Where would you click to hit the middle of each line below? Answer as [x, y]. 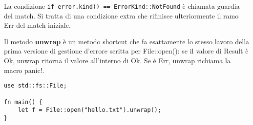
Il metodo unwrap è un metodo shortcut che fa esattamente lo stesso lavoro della [127, 41]
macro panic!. [24, 70]
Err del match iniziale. [37, 25]
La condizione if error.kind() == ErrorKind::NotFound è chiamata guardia [122, 6]
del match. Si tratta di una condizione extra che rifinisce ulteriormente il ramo [121, 15]
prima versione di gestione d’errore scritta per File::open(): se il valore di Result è [126, 51]
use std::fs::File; [35, 86]
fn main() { [23, 102]
